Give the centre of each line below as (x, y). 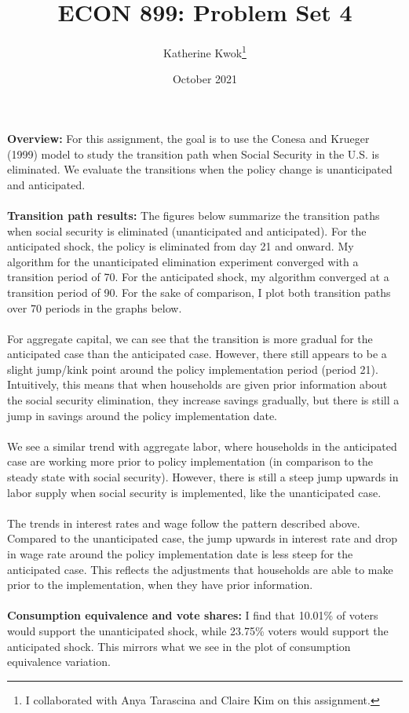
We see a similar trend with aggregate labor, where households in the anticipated (202, 446)
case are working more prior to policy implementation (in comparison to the (190, 461)
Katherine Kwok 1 (205, 51)
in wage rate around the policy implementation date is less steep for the (180, 554)
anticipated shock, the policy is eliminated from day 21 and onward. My (181, 246)
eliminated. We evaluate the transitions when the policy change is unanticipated (200, 169)
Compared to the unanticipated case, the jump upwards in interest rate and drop (203, 538)
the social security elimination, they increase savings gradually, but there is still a (203, 400)
